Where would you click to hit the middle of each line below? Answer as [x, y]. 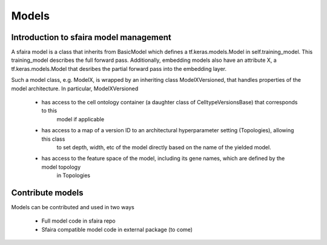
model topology [61, 167]
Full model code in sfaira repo [79, 221]
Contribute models [48, 193]
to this [49, 111]
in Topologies [74, 175]
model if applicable [81, 119]
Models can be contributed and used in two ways [73, 207]
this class [53, 139]
